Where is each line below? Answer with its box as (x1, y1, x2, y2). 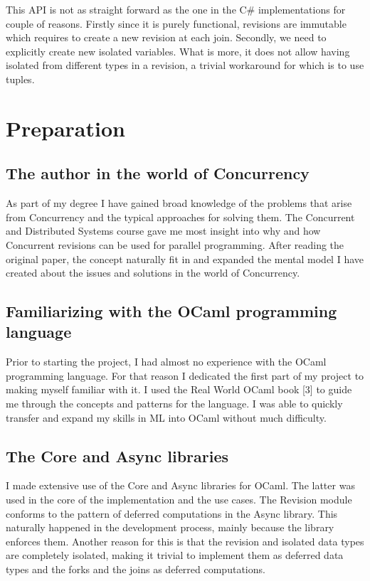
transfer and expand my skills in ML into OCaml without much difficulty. (6, 410, 327, 425)
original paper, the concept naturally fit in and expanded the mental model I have (6, 251, 364, 266)
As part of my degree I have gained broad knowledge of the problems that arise (6, 196, 352, 210)
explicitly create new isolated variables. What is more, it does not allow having (6, 43, 350, 58)
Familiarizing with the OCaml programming (6, 300, 337, 322)
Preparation (6, 113, 125, 142)
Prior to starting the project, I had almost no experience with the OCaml (6, 354, 327, 369)
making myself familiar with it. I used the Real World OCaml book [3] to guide (6, 382, 352, 397)
